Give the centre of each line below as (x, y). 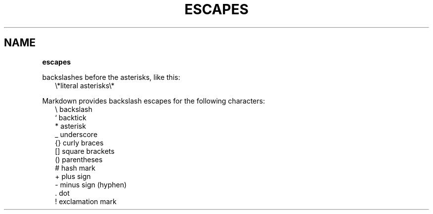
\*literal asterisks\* (85, 85)
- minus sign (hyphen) (91, 184)
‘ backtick (71, 117)
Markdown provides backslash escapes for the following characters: (153, 101)
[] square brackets (85, 151)
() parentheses (79, 159)
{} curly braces (79, 143)
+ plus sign (73, 176)
